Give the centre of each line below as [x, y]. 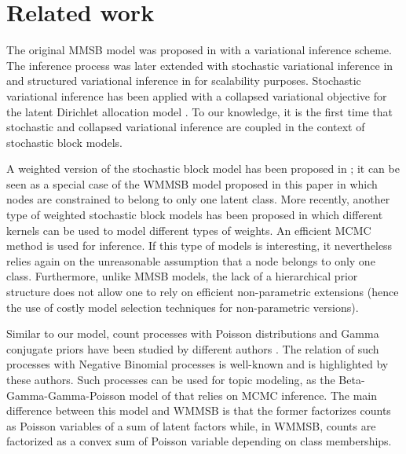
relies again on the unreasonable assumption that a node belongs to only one [191, 260]
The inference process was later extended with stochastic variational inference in [200, 65]
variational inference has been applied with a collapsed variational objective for [197, 95]
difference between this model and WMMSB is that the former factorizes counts [199, 410]
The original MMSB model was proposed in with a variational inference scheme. [199, 50]
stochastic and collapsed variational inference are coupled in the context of [186, 127]
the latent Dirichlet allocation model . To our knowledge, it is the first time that [200, 111]
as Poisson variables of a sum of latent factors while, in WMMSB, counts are [191, 425]
